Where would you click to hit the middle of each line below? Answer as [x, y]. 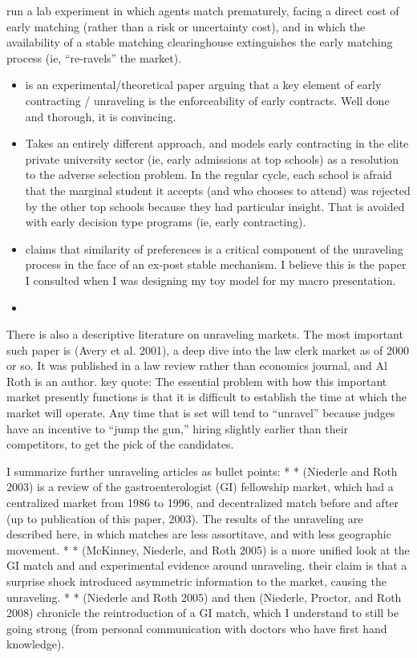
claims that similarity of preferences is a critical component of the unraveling [214, 248]
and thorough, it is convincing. [101, 116]
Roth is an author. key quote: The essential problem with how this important [197, 381]
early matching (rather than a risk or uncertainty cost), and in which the [186, 26]
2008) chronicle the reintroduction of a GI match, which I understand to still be [203, 613]
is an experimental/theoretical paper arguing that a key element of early [203, 85]
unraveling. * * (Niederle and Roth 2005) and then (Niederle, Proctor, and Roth [204, 597]
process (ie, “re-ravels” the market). [94, 57]
